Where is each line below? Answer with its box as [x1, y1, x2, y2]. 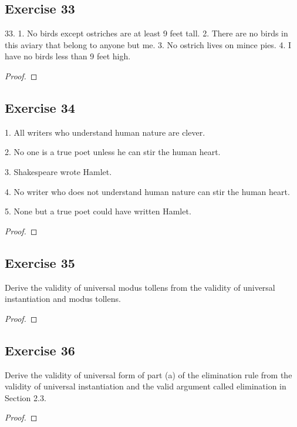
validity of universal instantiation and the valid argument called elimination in [5, 380, 286, 392]
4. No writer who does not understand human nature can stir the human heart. [5, 185, 290, 197]
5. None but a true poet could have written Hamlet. [5, 205, 191, 217]
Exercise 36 [5, 341, 75, 359]
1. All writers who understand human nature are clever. [5, 126, 205, 138]
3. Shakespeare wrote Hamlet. [5, 165, 112, 177]
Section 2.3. [5, 391, 46, 404]
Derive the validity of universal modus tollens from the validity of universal [5, 281, 275, 293]
